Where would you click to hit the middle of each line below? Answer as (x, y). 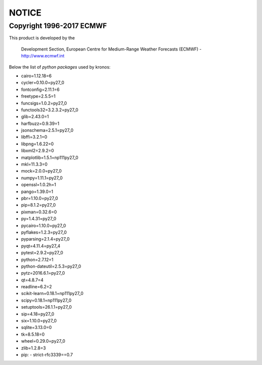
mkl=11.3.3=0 (34, 164)
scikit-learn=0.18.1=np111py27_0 (52, 294)
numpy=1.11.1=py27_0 (42, 178)
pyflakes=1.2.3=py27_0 (44, 232)
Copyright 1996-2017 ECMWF (58, 26)
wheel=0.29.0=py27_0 (43, 341)
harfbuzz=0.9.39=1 (40, 123)
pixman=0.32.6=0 (39, 212)
